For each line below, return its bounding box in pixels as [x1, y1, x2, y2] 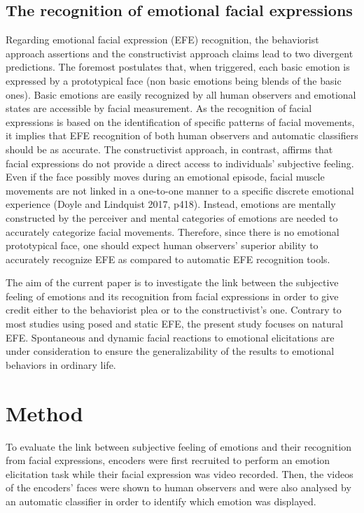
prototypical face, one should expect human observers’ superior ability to [6, 238, 318, 253]
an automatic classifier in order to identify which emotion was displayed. [6, 493, 316, 508]
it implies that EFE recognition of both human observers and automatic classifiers [6, 128, 358, 143]
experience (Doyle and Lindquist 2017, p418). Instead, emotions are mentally [6, 197, 336, 211]
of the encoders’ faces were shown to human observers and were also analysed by [6, 480, 351, 495]
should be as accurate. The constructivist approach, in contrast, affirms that [6, 141, 333, 156]
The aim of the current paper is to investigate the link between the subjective [6, 275, 339, 290]
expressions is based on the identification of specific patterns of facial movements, [6, 114, 355, 129]
